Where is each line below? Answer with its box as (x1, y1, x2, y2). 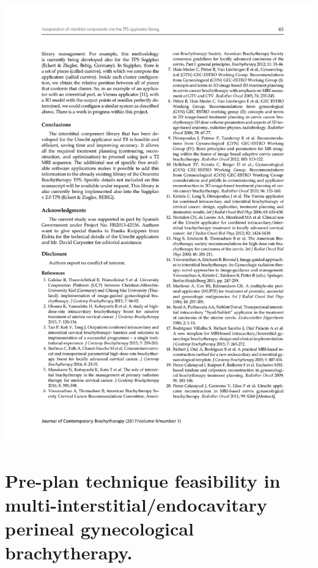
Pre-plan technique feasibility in (5, 468, 281, 493)
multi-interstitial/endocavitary (5, 491, 267, 517)
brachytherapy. (5, 540, 133, 565)
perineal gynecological (5, 515, 194, 540)
